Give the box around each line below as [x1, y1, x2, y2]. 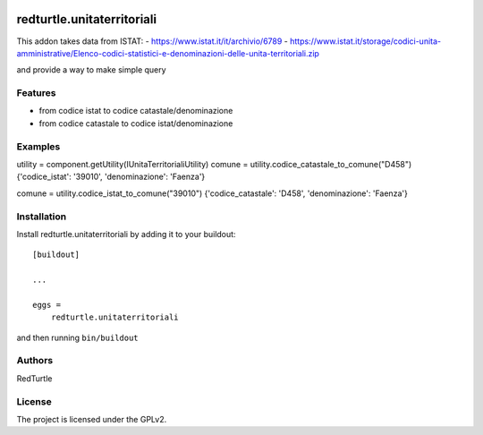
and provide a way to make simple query [16, 64, 166, 75]
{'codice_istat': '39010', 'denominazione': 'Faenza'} [16, 171, 206, 183]
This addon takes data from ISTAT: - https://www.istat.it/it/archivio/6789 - [16, 36, 288, 47]
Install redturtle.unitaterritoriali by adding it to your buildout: [16, 228, 236, 239]
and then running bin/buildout [16, 332, 139, 343]
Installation [16, 210, 67, 223]
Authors [16, 354, 54, 367]
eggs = [32, 300, 62, 310]
